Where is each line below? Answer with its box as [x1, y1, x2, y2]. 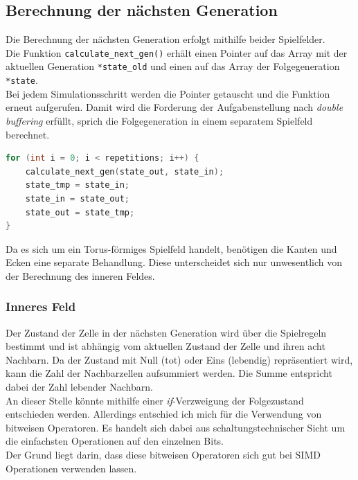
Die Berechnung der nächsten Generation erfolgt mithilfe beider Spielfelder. [6, 32, 325, 46]
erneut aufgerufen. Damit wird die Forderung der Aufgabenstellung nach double [6, 100, 343, 114]
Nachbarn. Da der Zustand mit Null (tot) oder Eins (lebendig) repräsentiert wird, [6, 352, 353, 366]
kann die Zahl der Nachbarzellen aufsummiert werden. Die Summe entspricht [6, 366, 332, 380]
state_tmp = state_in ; [25, 180, 130, 190]
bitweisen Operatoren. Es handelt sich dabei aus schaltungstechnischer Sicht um [6, 420, 346, 434]
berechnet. [6, 127, 50, 141]
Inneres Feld [6, 298, 76, 315]
